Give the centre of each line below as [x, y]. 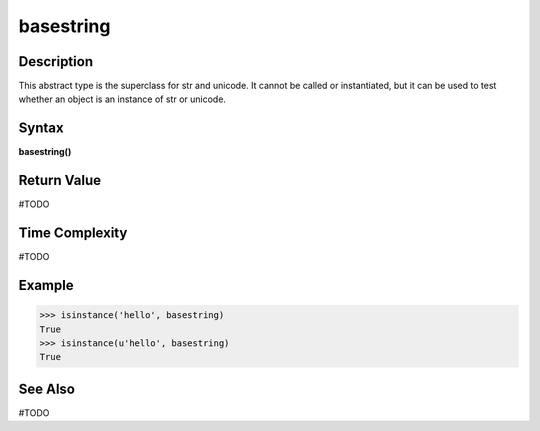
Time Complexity [73, 233]
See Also [46, 388]
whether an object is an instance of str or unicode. [122, 99]
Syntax [41, 128]
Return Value [60, 180]
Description [56, 61]
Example [46, 285]
